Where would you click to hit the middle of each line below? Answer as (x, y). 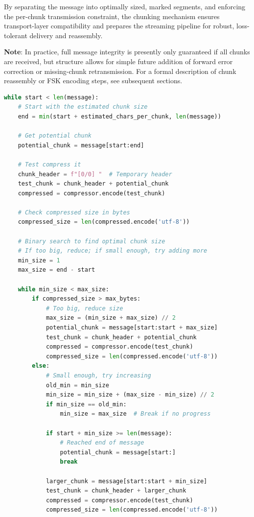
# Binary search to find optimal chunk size (92, 241)
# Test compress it (49, 164)
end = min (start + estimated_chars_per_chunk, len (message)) (119, 116)
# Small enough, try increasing (98, 375)
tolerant (16, 35)
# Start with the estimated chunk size (83, 107)
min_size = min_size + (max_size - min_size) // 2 (130, 395)
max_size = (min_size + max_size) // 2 (111, 318)
